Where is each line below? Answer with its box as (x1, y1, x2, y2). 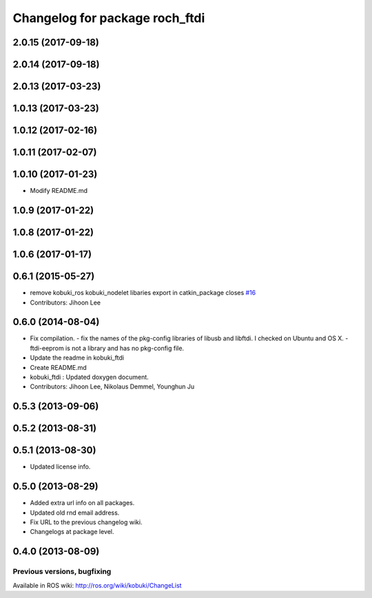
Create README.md (30, 363, 87, 371)
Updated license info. (30, 462, 91, 471)
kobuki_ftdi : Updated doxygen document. (30, 373, 149, 381)
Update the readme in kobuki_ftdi (30, 353, 124, 362)
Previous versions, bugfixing (12, 567, 112, 577)
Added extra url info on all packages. (30, 499, 135, 507)
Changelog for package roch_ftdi (12, 10, 205, 25)
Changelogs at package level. (30, 528, 114, 536)
